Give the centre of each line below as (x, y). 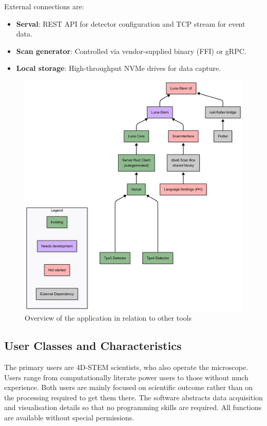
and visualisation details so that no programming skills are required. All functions (133, 407)
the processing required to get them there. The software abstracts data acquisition (133, 397)
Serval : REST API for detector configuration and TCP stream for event (131, 23)
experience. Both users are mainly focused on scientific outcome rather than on (129, 387)
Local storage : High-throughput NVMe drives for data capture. (119, 68)
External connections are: (44, 6)
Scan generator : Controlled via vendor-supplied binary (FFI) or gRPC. (131, 51)
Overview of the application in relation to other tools (108, 318)
